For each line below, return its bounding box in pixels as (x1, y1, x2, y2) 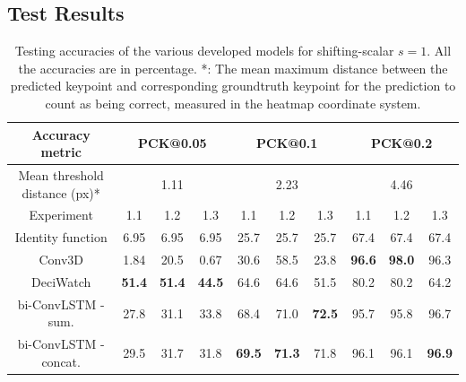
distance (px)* (22, 183, 100, 202)
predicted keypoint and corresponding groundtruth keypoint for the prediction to (10, 76, 456, 95)
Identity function (14, 228, 108, 247)
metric (40, 143, 82, 161)
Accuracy (31, 125, 91, 143)
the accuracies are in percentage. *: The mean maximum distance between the (18, 58, 448, 77)
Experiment (29, 205, 93, 224)
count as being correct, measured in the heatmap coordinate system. (45, 93, 421, 112)
